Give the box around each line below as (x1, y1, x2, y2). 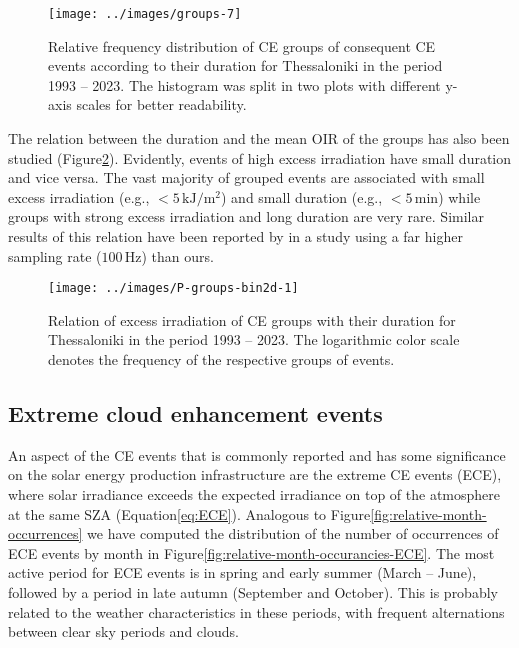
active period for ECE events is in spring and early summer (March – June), (8, 562, 477, 583)
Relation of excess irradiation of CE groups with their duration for (48, 309, 456, 330)
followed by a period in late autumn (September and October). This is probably (8, 581, 498, 602)
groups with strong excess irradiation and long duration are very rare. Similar (8, 206, 484, 227)
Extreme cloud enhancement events (8, 398, 383, 429)
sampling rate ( (8, 245, 102, 266)
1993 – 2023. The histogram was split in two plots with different (48, 74, 441, 95)
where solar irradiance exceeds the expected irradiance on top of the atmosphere (8, 484, 501, 505)
